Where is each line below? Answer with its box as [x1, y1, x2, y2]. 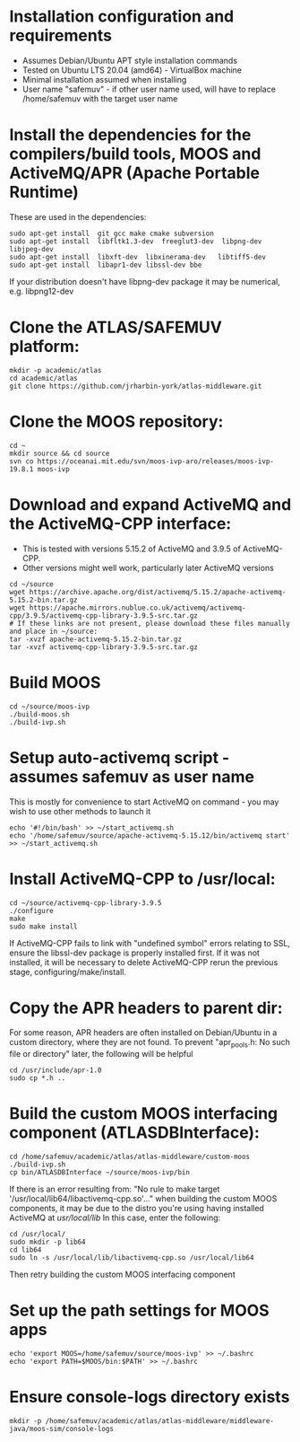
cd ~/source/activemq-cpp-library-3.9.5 [9, 898, 163, 908]
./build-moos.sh [9, 709, 70, 719]
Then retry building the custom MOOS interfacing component [9, 1269, 236, 1280]
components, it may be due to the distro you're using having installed [9, 1203, 264, 1214]
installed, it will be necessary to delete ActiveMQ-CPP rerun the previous [9, 956, 279, 967]
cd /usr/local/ [9, 1230, 66, 1239]
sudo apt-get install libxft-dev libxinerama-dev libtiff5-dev [9, 252, 267, 261]
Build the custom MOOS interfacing [9, 1103, 279, 1124]
